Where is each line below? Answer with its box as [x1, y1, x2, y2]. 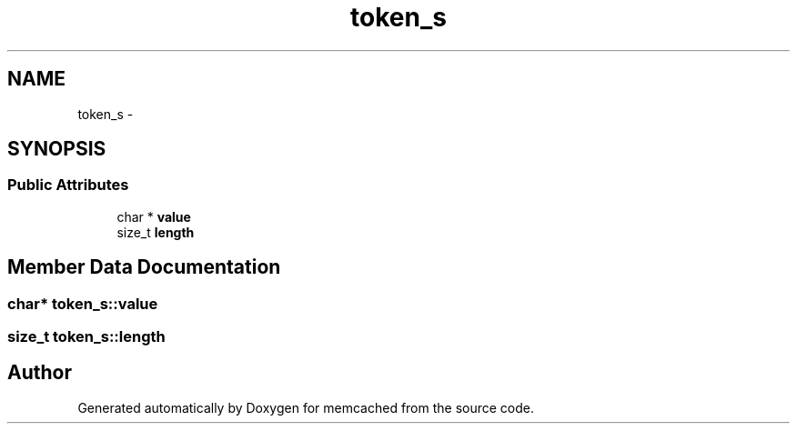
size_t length [116, 224, 195, 240]
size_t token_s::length [7, 327, 166, 346]
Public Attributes [7, 175, 129, 195]
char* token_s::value [7, 294, 158, 313]
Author [7, 361, 72, 385]
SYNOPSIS [7, 137, 106, 161]
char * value [116, 208, 191, 225]
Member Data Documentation [7, 256, 281, 279]
